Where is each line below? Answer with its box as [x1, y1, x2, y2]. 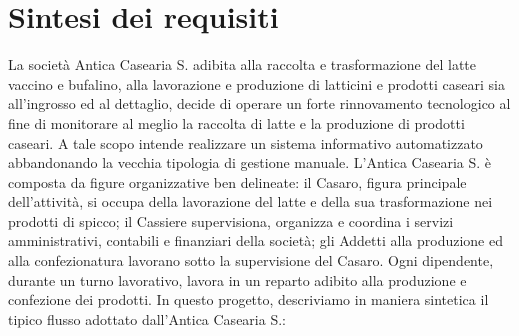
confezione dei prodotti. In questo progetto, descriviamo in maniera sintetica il [8, 289, 489, 310]
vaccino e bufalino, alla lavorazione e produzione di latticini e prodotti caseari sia [8, 73, 505, 94]
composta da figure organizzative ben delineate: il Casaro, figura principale [8, 171, 467, 192]
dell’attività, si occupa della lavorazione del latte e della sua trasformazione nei [8, 191, 493, 212]
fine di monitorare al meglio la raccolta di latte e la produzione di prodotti [8, 112, 465, 133]
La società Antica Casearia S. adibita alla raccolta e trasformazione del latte [8, 54, 476, 75]
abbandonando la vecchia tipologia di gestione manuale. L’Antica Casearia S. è [8, 152, 492, 173]
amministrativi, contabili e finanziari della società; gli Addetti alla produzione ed [8, 230, 503, 251]
